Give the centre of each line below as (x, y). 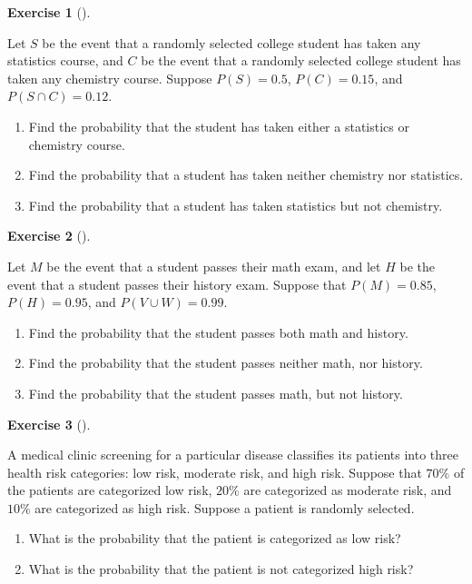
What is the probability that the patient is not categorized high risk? (221, 569)
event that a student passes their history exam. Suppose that (177, 284)
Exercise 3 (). (49, 424)
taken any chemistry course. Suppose (110, 78)
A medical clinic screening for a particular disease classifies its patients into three (233, 455)
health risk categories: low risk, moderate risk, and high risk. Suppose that (215, 472)
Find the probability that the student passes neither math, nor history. (226, 363)
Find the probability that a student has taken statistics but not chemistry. (236, 205)
